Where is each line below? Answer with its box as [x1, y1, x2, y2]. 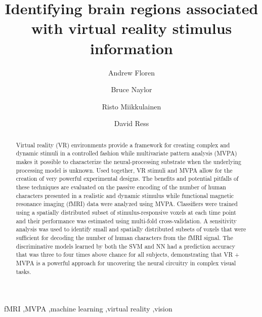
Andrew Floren [108, 67, 155, 77]
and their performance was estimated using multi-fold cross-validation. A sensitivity [16, 216, 237, 225]
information [90, 37, 173, 58]
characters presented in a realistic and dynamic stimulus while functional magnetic [16, 191, 234, 200]
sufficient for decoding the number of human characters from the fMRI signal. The [16, 233, 233, 242]
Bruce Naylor [111, 84, 152, 95]
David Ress [114, 118, 149, 129]
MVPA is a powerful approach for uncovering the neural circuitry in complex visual [16, 258, 236, 267]
